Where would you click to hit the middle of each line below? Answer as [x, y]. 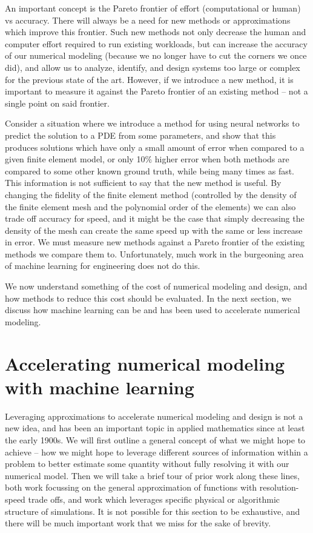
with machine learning [100, 387]
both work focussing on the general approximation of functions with [131, 487]
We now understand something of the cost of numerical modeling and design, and [156, 286]
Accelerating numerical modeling [145, 363]
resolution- [279, 487]
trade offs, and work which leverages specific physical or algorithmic [154, 499]
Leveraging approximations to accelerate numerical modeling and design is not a [154, 416]
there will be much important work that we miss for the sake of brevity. [138, 523]
